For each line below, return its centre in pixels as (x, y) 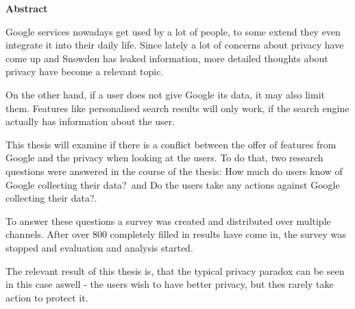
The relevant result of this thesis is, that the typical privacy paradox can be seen (175, 270)
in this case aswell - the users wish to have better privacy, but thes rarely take (170, 284)
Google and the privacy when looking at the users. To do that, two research (164, 158)
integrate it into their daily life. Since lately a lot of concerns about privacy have (175, 45)
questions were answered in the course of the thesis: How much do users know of (174, 171)
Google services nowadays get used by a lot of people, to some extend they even (173, 31)
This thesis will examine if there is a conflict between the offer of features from (171, 144)
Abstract (27, 8)
